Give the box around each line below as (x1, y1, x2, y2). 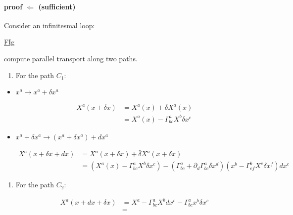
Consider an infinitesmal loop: (4, 20, 95, 30)
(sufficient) (38, 1, 76, 11)
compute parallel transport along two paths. (4, 53, 138, 63)
